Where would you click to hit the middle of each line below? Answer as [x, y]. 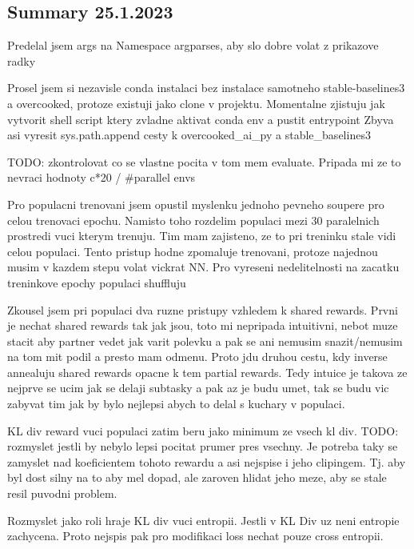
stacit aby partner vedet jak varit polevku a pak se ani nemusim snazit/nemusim [205, 341]
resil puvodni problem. [62, 493]
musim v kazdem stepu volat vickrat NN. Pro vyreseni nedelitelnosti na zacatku [203, 267]
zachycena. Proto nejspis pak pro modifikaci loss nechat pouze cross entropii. [195, 536]
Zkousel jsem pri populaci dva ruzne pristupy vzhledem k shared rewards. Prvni [203, 309]
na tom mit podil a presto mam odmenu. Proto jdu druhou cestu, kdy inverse [197, 357]
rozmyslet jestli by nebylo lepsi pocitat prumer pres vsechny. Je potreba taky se [203, 446]
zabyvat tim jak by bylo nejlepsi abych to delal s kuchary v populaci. [176, 404]
